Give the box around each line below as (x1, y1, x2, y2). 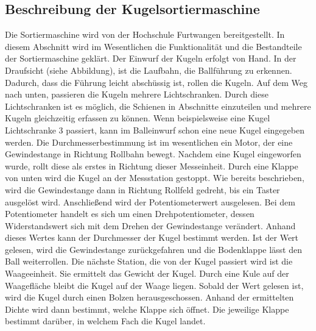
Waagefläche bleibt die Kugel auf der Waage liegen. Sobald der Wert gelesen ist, (5, 279, 304, 291)
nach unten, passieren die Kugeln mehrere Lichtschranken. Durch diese (5, 88, 269, 101)
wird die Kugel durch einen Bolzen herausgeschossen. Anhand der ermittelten (5, 291, 294, 304)
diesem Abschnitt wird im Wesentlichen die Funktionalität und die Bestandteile (5, 40, 302, 52)
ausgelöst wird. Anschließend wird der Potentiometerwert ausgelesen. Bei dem (5, 195, 295, 208)
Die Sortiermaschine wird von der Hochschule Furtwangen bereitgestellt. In (5, 28, 285, 41)
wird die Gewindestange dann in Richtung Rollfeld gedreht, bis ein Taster (5, 183, 280, 196)
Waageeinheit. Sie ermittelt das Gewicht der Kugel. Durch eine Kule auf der (5, 267, 289, 280)
